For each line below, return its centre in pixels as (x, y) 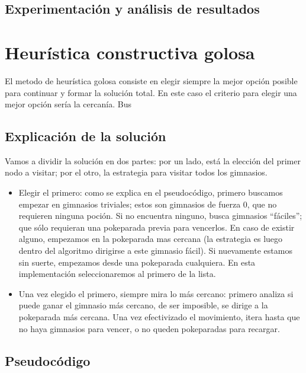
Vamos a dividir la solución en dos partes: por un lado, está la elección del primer (153, 160)
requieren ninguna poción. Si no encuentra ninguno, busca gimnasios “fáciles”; (160, 216)
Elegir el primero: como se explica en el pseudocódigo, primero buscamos (151, 192)
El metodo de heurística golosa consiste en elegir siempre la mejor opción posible (151, 80)
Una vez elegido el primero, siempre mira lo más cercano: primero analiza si (156, 293)
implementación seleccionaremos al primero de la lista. (117, 274)
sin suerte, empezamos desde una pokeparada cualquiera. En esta (137, 262)
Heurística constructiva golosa (130, 52)
